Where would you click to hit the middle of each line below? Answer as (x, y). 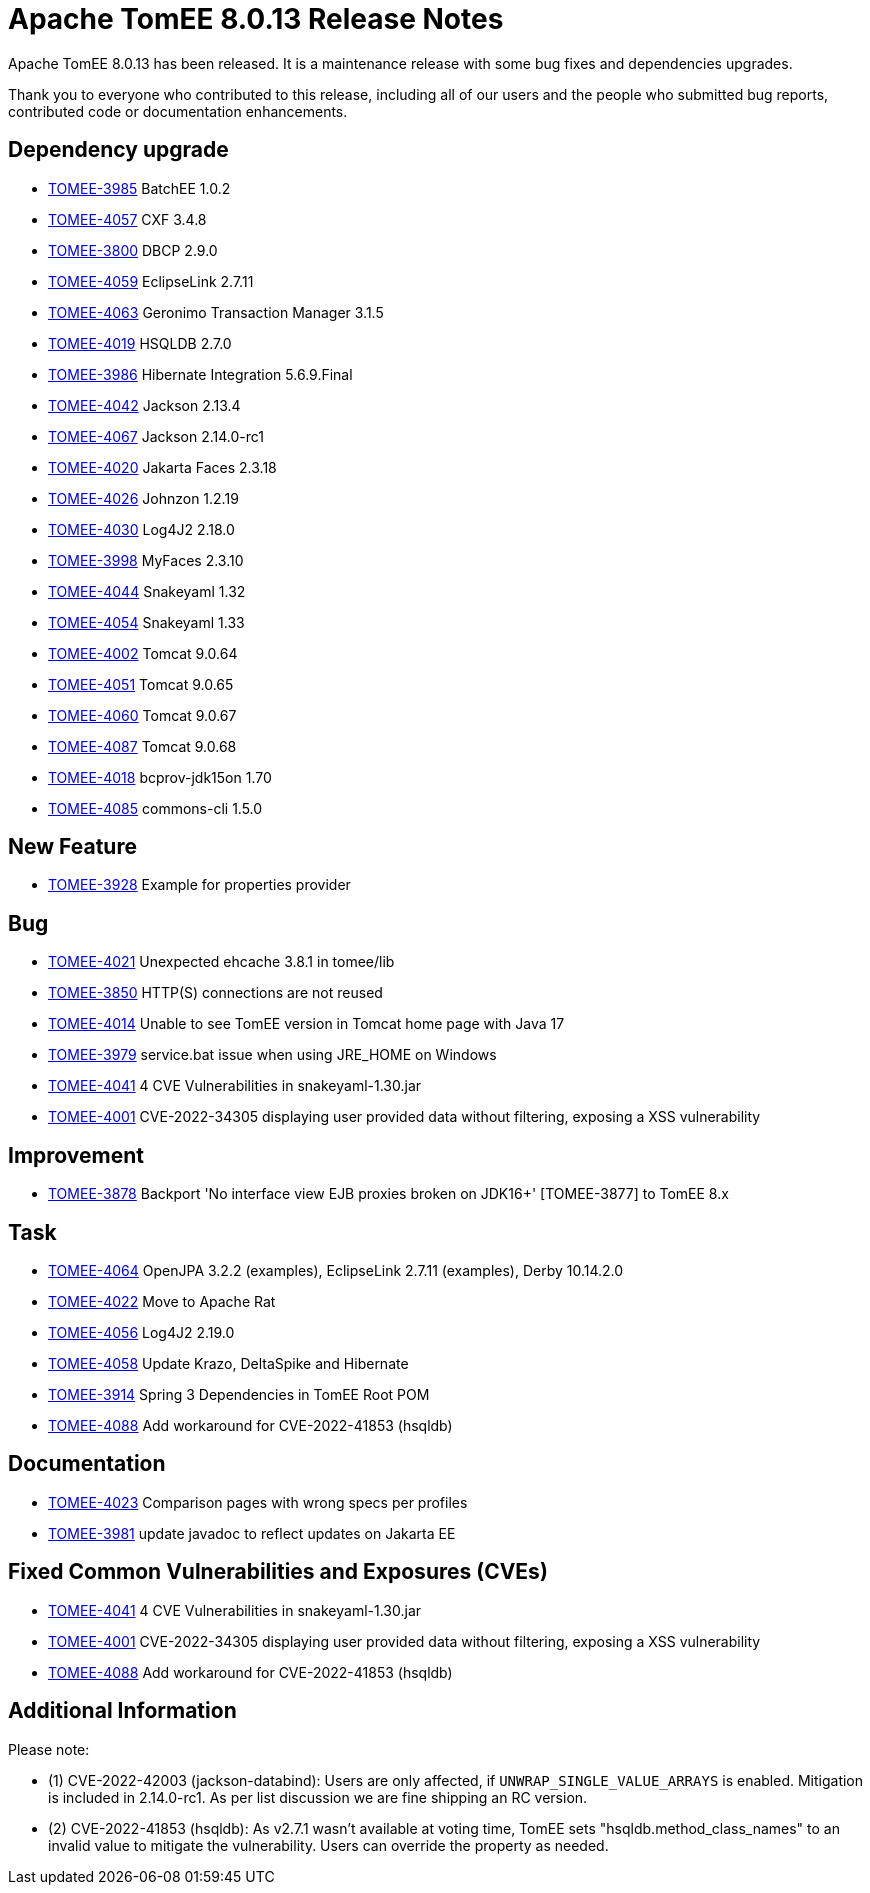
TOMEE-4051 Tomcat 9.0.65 (141, 684)
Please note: (49, 1749)
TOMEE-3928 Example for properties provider (199, 885)
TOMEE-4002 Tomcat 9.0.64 (143, 653)
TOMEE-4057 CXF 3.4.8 (127, 219)
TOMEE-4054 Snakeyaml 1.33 (146, 622)
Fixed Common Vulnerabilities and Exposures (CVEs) (278, 1572)
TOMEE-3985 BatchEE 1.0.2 (139, 188)
